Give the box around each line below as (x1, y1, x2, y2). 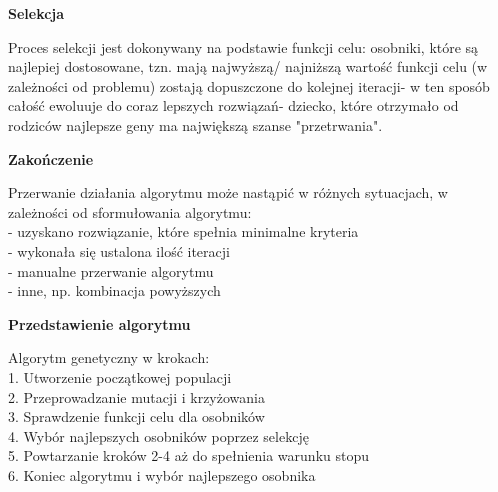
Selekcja (8, 3, 65, 23)
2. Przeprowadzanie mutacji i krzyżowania (8, 386, 265, 407)
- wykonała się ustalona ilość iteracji (8, 240, 230, 261)
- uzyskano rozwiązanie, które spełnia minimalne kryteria (8, 221, 359, 242)
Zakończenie (8, 148, 94, 169)
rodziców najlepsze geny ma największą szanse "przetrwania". (8, 114, 383, 135)
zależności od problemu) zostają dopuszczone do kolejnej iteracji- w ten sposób (8, 75, 490, 96)
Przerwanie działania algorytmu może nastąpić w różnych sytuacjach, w (8, 182, 448, 203)
